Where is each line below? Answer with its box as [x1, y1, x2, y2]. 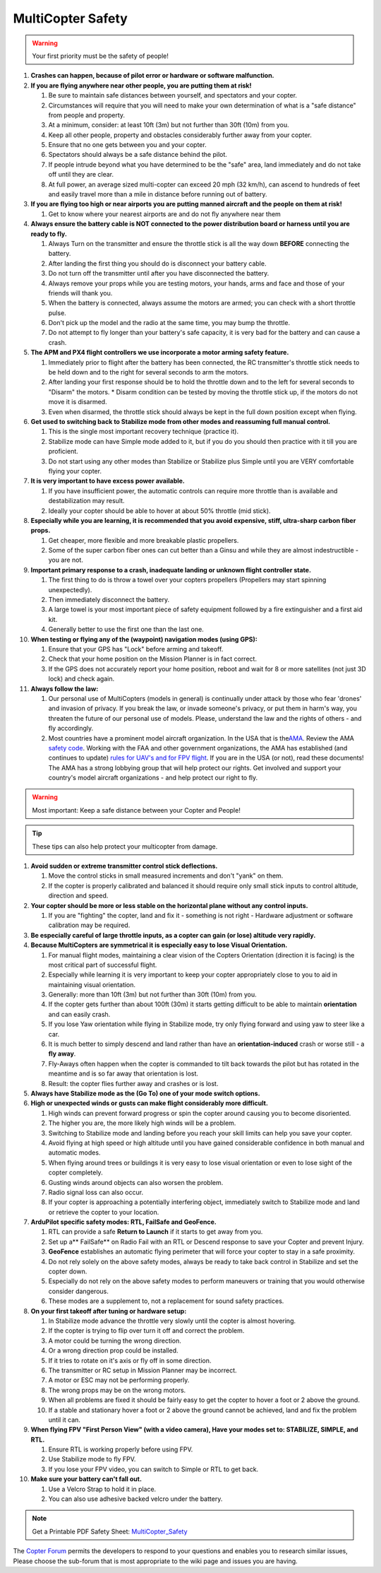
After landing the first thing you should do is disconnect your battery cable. [48, 259, 267, 268]
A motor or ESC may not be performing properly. [48, 1376, 190, 1384]
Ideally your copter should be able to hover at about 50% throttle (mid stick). [48, 506, 271, 515]
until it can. [48, 1415, 81, 1424]
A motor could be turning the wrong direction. [48, 1336, 181, 1345]
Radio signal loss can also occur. [48, 1188, 144, 1196]
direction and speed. [48, 891, 109, 900]
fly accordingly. [48, 724, 94, 733]
